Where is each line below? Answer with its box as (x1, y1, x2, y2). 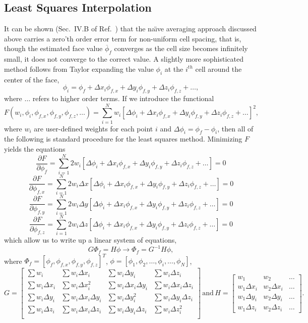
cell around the (195, 63, 242, 74)
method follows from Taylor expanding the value (4, 63, 154, 74)
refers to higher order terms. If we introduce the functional (32, 93, 214, 103)
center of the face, (4, 74, 59, 84)
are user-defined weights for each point (34, 123, 153, 133)
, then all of (217, 123, 254, 133)
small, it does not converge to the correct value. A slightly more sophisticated (4, 54, 243, 64)
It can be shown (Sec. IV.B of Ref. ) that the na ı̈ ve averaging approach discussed (4, 23, 257, 34)
